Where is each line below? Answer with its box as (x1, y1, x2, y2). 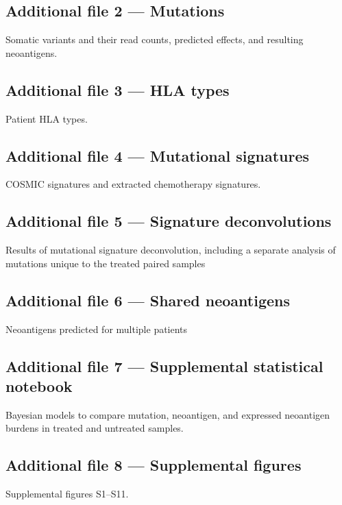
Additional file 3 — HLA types (5, 79, 230, 100)
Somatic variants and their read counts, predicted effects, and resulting (5, 32, 304, 47)
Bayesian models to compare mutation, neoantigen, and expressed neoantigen (5, 407, 330, 421)
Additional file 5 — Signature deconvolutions (5, 210, 332, 232)
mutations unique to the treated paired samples (5, 256, 206, 270)
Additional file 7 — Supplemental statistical (5, 355, 323, 376)
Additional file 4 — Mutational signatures (5, 145, 310, 166)
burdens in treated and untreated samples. (5, 421, 184, 435)
